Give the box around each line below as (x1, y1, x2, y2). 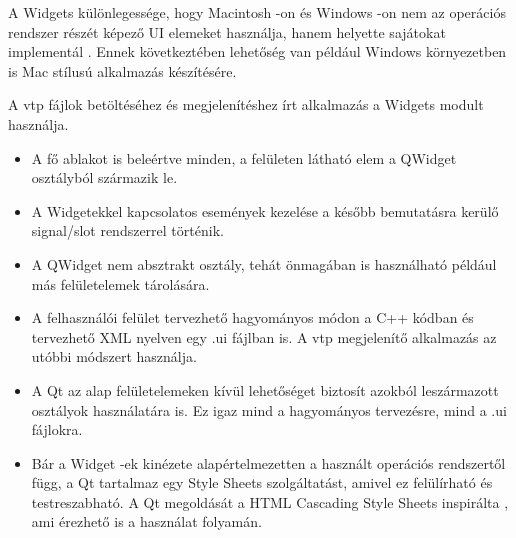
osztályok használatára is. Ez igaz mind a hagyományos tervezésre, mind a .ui (31, 399, 507, 420)
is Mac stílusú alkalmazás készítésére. (8, 60, 237, 81)
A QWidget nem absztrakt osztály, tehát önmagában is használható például (31, 253, 497, 274)
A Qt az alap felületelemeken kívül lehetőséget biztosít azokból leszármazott (31, 379, 499, 400)
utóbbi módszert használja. (31, 346, 197, 367)
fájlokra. (31, 419, 83, 440)
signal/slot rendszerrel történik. (31, 220, 224, 241)
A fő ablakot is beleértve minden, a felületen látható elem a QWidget (31, 147, 457, 168)
